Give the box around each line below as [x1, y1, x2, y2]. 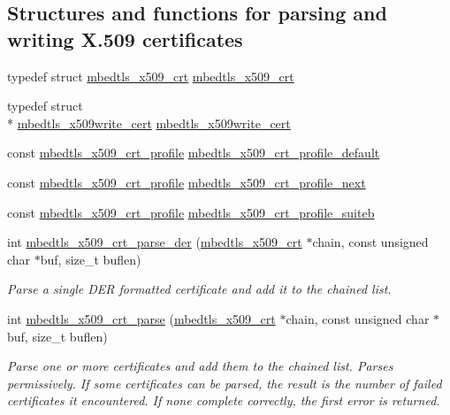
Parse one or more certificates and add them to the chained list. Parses [7, 357, 393, 375]
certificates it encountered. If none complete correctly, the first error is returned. [7, 391, 440, 410]
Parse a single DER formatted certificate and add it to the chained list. [7, 280, 392, 298]
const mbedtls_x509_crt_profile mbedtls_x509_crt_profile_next [7, 173, 366, 191]
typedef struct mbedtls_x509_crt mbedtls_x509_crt [7, 66, 294, 85]
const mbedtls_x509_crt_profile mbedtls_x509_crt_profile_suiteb [7, 203, 375, 221]
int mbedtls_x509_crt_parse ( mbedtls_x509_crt [7, 309, 276, 327]
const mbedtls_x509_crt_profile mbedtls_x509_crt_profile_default [7, 143, 380, 162]
